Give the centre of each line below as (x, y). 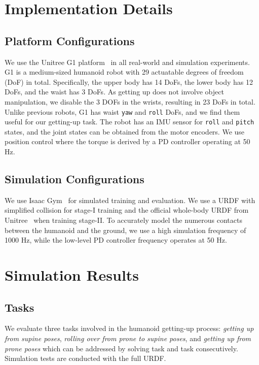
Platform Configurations (70, 40)
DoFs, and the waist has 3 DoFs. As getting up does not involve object (114, 92)
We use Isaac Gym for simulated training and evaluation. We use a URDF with (130, 200)
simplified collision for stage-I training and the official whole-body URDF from (127, 210)
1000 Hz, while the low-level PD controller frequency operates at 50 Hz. (116, 240)
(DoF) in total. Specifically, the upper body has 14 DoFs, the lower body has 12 (129, 81)
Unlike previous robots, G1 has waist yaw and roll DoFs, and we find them (122, 111)
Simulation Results (72, 275)
